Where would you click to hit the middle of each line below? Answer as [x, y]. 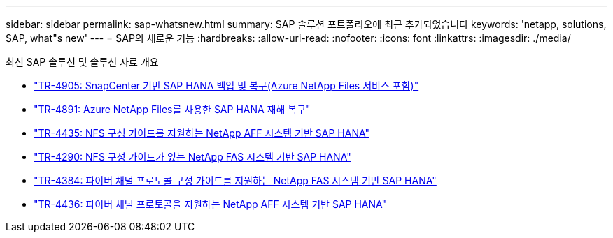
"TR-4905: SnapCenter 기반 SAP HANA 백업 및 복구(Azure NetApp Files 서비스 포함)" [226, 85]
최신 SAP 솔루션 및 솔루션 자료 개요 [82, 62]
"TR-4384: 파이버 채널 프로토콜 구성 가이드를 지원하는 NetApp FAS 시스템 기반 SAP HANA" [235, 180]
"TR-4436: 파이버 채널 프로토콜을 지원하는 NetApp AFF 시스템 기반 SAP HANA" [210, 204]
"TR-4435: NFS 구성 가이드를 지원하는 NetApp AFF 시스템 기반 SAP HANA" [202, 133]
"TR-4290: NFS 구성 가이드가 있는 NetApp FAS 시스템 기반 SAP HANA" [192, 157]
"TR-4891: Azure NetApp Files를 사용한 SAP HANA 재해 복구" [172, 109]
